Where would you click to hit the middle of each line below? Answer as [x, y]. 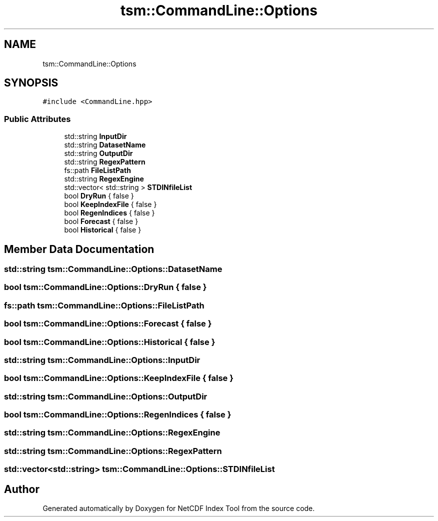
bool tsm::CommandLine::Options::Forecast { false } [108, 324]
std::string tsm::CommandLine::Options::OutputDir [106, 396]
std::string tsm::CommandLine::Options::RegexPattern [113, 451]
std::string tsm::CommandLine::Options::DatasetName [113, 269]
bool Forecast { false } [101, 221]
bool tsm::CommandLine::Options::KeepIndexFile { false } [119, 378]
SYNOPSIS [31, 83]
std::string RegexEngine [104, 179]
